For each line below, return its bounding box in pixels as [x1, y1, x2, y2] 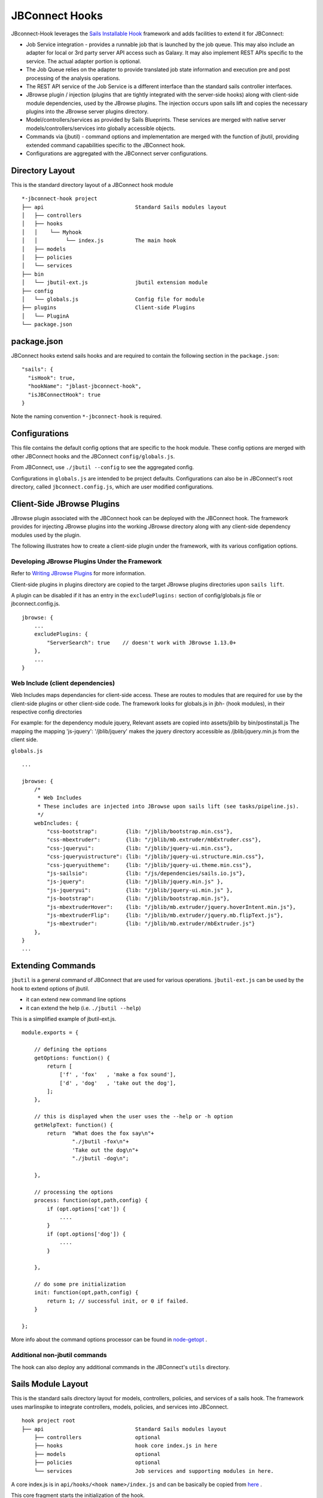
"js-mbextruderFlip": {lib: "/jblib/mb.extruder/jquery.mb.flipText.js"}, [47, 911, 284, 919]
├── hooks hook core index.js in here [33, 1442, 218, 1449]
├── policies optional [33, 1459, 161, 1466]
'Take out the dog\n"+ [72, 1146, 139, 1153]
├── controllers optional [33, 1434, 161, 1441]
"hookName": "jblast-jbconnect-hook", [28, 383, 142, 389]
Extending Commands [11, 961, 96, 971]
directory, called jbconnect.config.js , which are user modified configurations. [11, 483, 214, 490]
